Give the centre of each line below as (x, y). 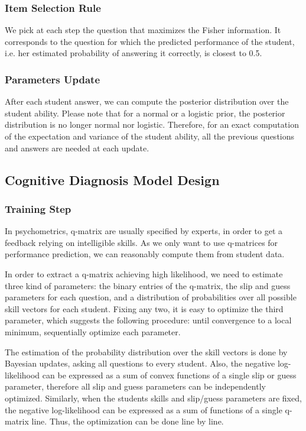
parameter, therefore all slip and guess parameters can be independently (135, 386)
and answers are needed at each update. (77, 148)
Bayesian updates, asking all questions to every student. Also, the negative (140, 363)
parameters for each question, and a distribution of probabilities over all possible (151, 297)
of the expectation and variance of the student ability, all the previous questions (150, 136)
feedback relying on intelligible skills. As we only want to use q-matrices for (141, 242)
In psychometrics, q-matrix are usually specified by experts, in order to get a (144, 231)
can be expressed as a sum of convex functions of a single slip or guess (169, 375)
